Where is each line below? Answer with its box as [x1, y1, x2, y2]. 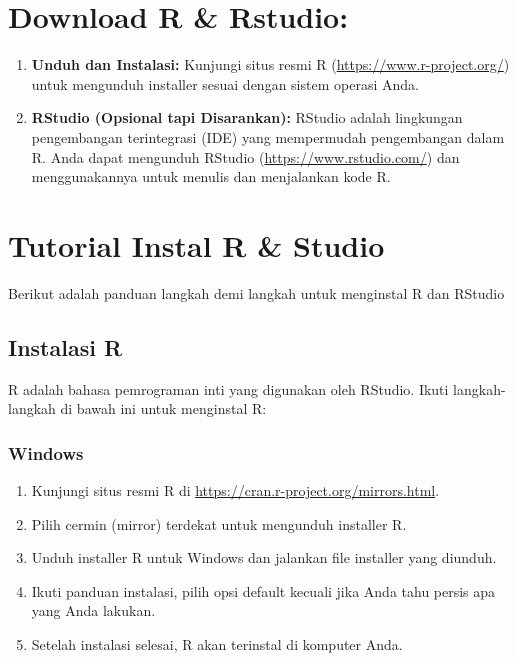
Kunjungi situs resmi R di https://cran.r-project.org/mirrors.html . [31, 480, 440, 501]
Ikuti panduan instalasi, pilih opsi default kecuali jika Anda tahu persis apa [31, 580, 496, 601]
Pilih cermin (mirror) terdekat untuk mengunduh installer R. [31, 513, 407, 534]
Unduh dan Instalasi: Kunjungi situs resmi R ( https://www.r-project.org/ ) [31, 54, 510, 75]
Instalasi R [8, 331, 123, 362]
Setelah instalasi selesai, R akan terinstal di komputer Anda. [31, 633, 403, 654]
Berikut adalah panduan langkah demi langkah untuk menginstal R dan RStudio [8, 282, 505, 303]
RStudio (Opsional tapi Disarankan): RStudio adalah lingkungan [31, 107, 463, 128]
